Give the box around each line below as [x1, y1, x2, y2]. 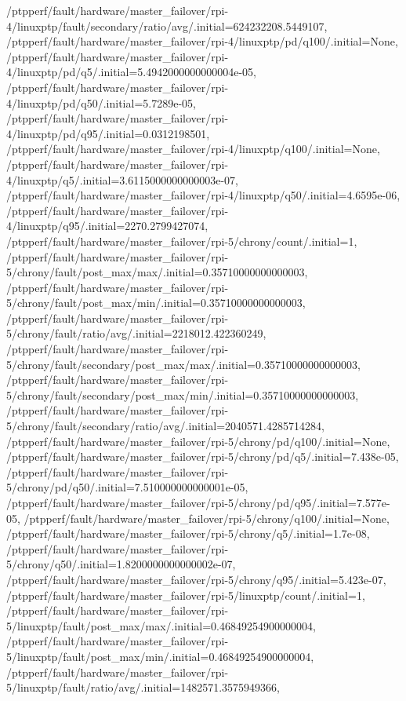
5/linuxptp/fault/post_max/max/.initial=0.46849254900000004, [6, 617, 316, 633]
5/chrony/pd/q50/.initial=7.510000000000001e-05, [6, 479, 248, 495]
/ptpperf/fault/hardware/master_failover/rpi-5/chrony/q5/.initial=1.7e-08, [6, 525, 370, 542]
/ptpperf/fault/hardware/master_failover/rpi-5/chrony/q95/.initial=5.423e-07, [6, 571, 386, 587]
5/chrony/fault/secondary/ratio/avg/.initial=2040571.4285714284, [6, 418, 324, 434]
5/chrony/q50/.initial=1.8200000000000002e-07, [6, 556, 236, 572]
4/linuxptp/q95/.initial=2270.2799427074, [6, 217, 208, 234]
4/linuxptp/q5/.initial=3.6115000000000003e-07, [6, 171, 239, 188]
